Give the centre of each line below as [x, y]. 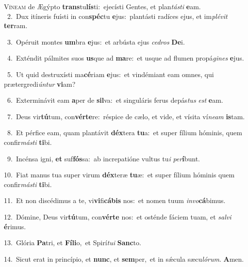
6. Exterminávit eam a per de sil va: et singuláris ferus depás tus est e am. [115, 100]
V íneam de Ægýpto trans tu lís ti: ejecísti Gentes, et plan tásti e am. [102, 6]
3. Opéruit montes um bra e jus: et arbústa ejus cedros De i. [96, 41]
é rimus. [15, 226]
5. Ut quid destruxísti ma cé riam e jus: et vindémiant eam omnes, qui [110, 74]
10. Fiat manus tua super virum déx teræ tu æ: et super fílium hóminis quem [119, 175]
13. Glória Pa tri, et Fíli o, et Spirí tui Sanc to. [73, 243]
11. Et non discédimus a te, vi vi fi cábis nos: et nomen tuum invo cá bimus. [115, 200]
